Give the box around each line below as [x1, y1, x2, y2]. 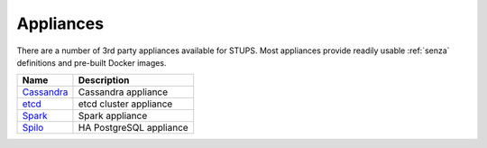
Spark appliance [78, 109, 148, 122]
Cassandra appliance [78, 86, 169, 98]
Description [78, 74, 130, 87]
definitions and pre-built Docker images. [16, 57, 167, 68]
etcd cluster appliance [78, 97, 173, 110]
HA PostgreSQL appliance [78, 122, 188, 134]
